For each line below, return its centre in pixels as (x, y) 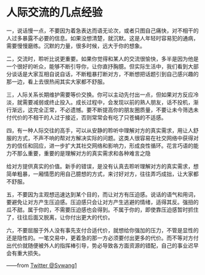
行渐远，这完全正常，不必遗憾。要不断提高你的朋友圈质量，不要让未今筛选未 (103, 110)
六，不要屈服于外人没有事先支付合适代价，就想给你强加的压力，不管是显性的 (103, 230)
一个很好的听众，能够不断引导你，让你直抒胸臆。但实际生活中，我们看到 (97, 66)
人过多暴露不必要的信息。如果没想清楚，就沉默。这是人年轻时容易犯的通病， (103, 38)
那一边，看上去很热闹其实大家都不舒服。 (57, 81)
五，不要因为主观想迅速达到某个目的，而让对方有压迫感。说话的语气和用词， (103, 194)
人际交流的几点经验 (55, 12)
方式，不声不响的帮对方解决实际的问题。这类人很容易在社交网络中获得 (105, 138)
